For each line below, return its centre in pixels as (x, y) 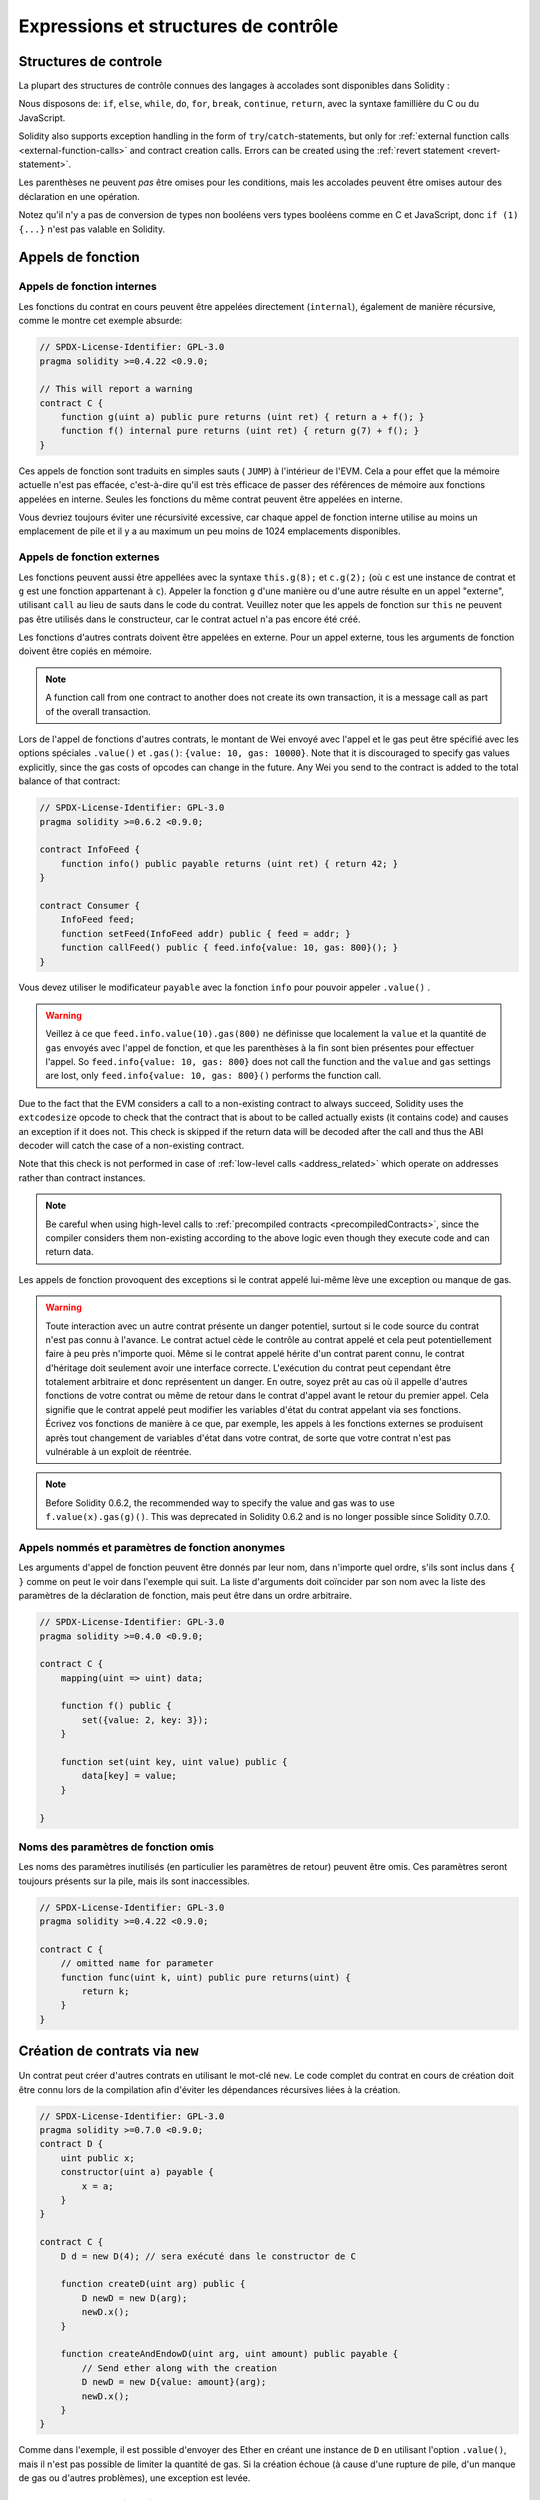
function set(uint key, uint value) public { (174, 1762)
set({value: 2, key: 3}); (145, 1719)
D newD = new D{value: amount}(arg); (174, 2382)
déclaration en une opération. (79, 196)
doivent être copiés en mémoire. (85, 651)
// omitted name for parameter (137, 1963)
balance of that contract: (69, 781)
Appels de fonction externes (89, 557)
